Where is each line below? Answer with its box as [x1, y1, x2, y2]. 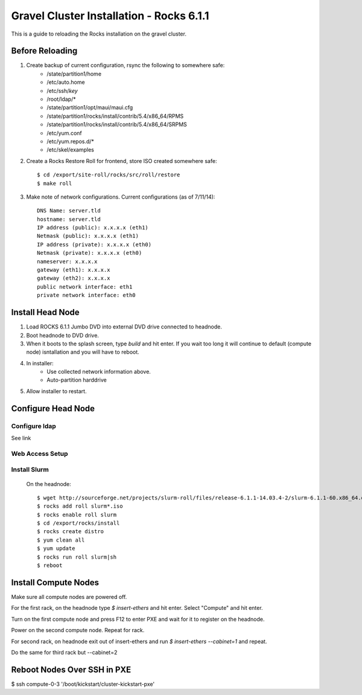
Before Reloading [11, 46, 78, 56]
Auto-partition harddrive [46, 376, 107, 383]
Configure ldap [11, 421, 57, 430]
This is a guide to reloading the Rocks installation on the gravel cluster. [11, 30, 187, 37]
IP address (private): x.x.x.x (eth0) [37, 241, 152, 248]
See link [11, 435, 31, 442]
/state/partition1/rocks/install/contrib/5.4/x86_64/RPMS [46, 112, 184, 120]
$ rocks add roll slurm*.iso [37, 503, 123, 510]
